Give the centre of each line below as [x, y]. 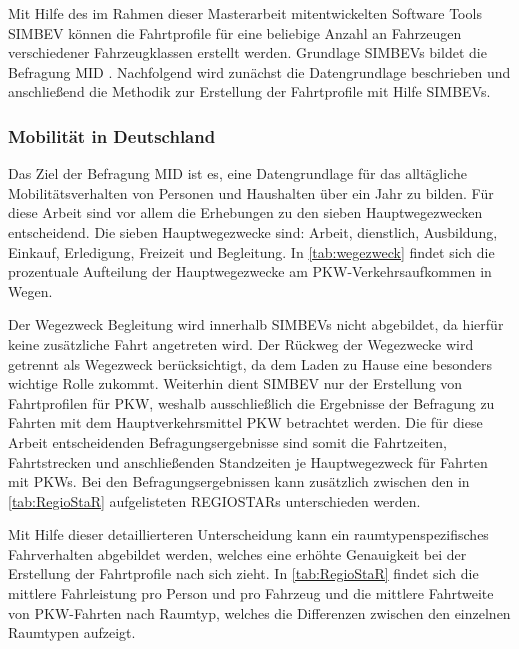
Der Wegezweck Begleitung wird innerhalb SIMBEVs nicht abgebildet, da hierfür [256, 324]
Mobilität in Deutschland [112, 135]
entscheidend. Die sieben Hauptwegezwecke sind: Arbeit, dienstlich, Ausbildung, [253, 231]
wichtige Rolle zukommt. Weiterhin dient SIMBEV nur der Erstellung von [235, 383]
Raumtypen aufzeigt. [72, 632]
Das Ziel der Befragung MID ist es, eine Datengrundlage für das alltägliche [237, 173]
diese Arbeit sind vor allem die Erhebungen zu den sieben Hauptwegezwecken [245, 212]
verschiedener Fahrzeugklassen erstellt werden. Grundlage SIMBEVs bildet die [247, 52]
